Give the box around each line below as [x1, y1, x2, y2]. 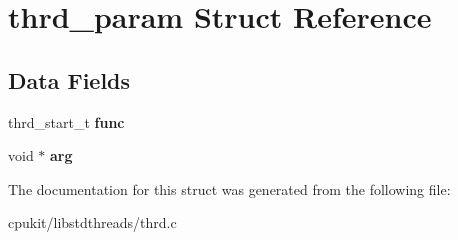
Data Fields [8, 64, 131, 95]
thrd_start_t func [8, 111, 125, 132]
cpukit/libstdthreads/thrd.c [8, 212, 177, 233]
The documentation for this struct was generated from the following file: [8, 178, 451, 199]
